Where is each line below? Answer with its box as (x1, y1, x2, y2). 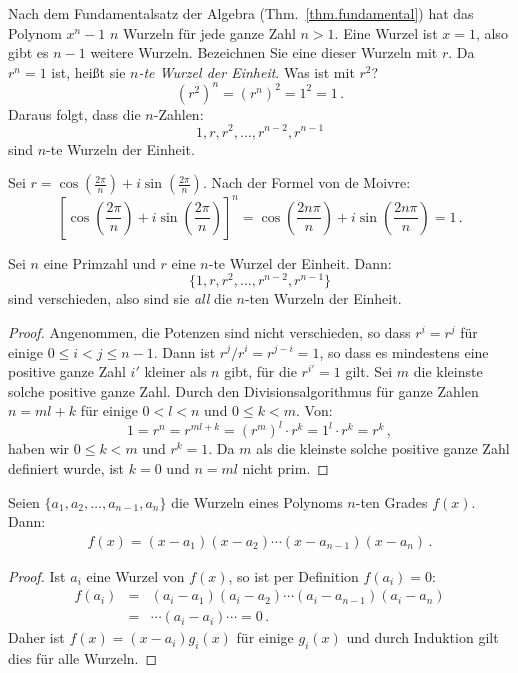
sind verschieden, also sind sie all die (8, 288, 232, 309)
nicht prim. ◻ (242, 457, 329, 478)
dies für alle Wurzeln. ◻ (8, 648, 158, 669)
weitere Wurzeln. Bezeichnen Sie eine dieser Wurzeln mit (90, 42, 438, 63)
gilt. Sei (345, 361, 393, 382)
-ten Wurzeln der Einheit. (244, 288, 402, 309)
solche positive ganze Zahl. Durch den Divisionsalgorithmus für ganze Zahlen (8, 380, 479, 401)
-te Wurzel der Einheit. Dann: (208, 252, 392, 273)
